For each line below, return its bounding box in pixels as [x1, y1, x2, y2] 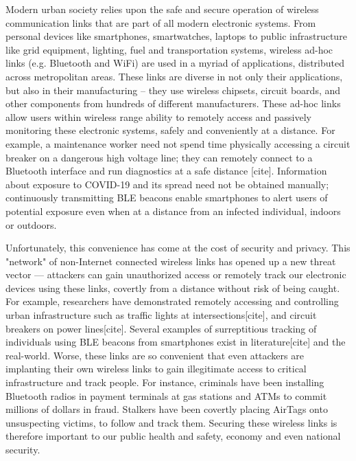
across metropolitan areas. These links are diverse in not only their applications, [5, 69, 343, 83]
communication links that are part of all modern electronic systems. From [5, 15, 316, 30]
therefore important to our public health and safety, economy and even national [5, 429, 341, 443]
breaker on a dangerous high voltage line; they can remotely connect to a [5, 150, 313, 164]
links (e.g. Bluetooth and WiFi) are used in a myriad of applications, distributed [5, 56, 344, 70]
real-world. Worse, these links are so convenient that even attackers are [5, 348, 304, 362]
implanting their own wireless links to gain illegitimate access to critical [5, 361, 307, 376]
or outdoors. [5, 217, 57, 232]
